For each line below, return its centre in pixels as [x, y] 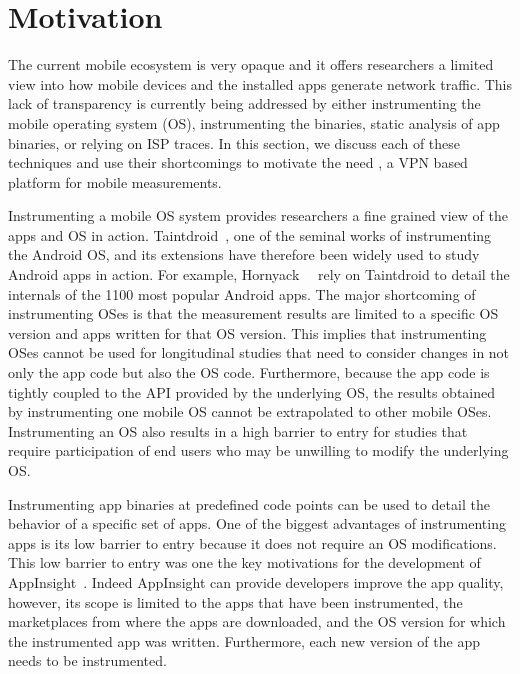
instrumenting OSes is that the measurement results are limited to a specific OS [253, 313]
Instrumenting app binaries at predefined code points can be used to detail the [249, 503]
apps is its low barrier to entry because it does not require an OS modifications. [252, 542]
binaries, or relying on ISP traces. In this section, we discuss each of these [234, 142]
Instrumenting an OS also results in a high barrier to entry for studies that [238, 430]
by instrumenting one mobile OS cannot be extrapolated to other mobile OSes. [250, 411]
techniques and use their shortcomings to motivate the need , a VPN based [238, 162]
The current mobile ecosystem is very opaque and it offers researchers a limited [251, 64]
